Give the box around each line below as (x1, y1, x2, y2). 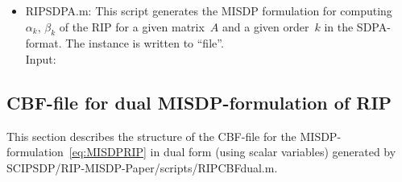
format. (25, 35, 62, 52)
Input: (25, 50, 56, 67)
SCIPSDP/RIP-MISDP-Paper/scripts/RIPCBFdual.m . (6, 159, 278, 176)
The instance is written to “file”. (65, 35, 224, 52)
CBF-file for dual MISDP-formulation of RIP (6, 89, 392, 114)
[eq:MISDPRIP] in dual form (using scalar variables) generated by (68, 143, 396, 160)
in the (324, 18, 354, 35)
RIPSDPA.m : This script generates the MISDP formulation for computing (25, 2, 392, 19)
